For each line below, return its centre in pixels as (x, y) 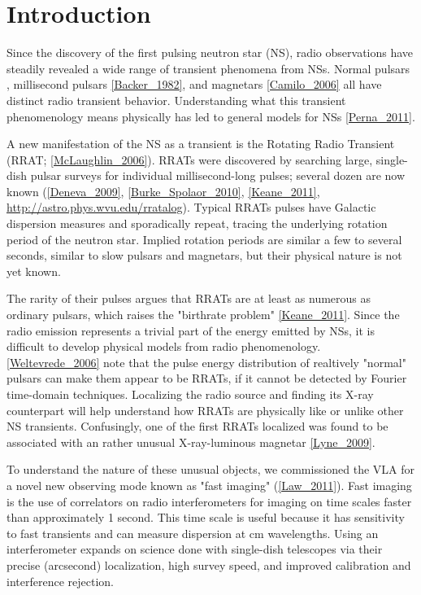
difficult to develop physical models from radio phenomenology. (164, 346)
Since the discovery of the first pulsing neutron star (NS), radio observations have (210, 52)
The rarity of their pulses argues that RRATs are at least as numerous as (189, 298)
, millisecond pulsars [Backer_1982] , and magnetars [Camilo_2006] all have (194, 84)
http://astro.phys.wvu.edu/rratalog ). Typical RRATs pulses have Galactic (191, 207)
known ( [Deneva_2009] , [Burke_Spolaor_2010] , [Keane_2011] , (163, 191)
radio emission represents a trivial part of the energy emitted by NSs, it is (191, 330)
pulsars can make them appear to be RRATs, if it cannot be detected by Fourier (207, 378)
